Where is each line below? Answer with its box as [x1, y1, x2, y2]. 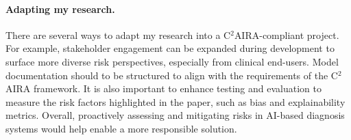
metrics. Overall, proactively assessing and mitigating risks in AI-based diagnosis [5, 108, 345, 122]
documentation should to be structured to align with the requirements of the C [5, 68, 338, 82]
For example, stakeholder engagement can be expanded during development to [5, 41, 335, 55]
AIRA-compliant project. [234, 27, 339, 42]
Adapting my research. [5, 1, 115, 16]
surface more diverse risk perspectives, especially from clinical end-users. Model [5, 54, 339, 68]
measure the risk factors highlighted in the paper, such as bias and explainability [5, 94, 346, 109]
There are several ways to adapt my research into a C [5, 27, 231, 42]
